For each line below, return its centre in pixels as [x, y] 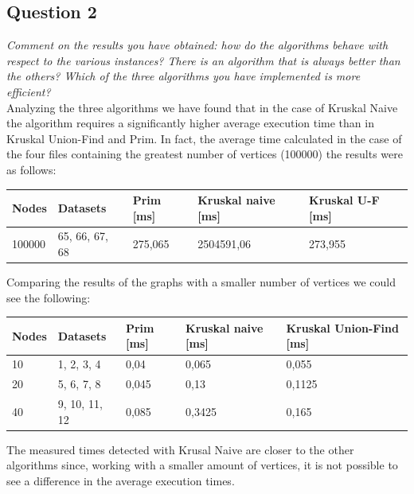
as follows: [31, 169]
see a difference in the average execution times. [121, 480]
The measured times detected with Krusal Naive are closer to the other [180, 449]
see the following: [49, 297]
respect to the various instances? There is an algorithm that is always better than [203, 60]
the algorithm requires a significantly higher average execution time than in [190, 123]
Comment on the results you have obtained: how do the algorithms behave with [197, 45]
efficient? [29, 91]
